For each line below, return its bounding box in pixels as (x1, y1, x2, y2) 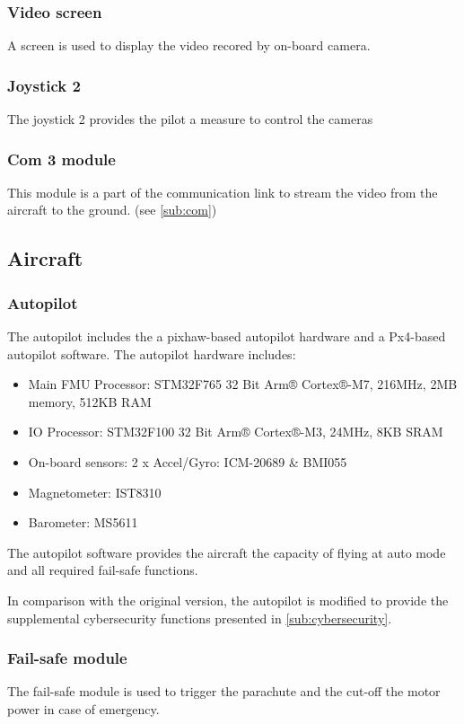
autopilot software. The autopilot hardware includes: (7, 344, 296, 363)
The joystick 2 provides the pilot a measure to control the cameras (7, 110, 373, 128)
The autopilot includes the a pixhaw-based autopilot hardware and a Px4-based (7, 327, 446, 346)
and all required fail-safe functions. (7, 561, 198, 579)
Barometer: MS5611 (28, 513, 138, 532)
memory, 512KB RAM (28, 392, 152, 411)
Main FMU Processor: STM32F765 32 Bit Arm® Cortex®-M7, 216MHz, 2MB (28, 375, 458, 393)
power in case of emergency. (7, 699, 160, 718)
